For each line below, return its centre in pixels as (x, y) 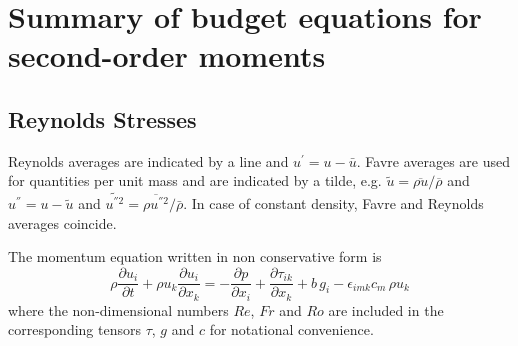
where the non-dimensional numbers (118, 309)
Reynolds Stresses (102, 118)
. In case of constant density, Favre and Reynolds (333, 203)
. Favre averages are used (433, 160)
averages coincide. (62, 222)
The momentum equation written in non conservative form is (195, 256)
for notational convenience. (291, 329)
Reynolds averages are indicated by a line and (148, 160)
